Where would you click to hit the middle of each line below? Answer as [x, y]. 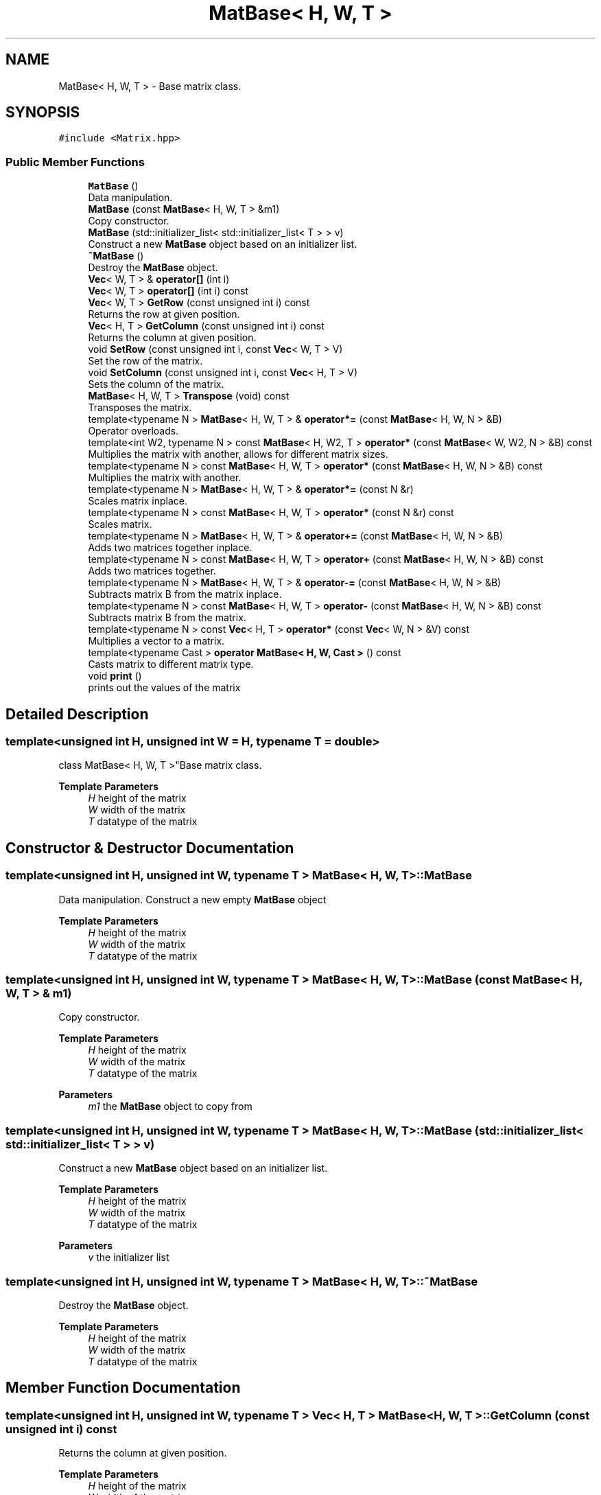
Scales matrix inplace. [138, 501]
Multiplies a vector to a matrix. [156, 641]
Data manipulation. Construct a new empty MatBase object [192, 899]
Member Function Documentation [123, 1388]
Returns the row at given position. [164, 314]
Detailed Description [77, 714]
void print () [115, 676]
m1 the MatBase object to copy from [170, 1106]
